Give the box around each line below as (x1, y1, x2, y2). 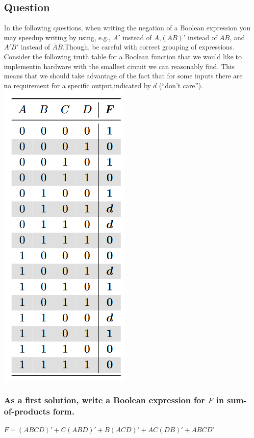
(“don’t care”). (159, 80, 203, 90)
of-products (4, 405, 50, 417)
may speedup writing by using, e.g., (4, 32, 111, 42)
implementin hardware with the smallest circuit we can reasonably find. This (4, 61, 235, 71)
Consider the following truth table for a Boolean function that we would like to (4, 51, 242, 61)
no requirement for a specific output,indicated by (4, 80, 151, 90)
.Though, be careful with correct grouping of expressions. (62, 42, 234, 52)
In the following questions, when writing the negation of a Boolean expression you (4, 23, 251, 33)
